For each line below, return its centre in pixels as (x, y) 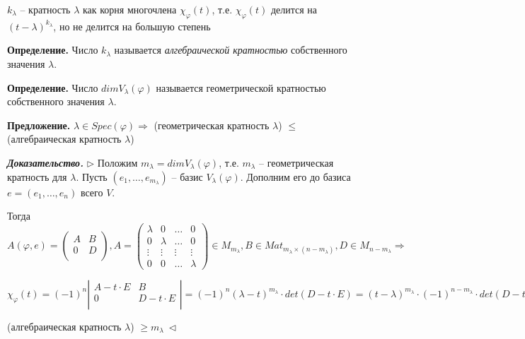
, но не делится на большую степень (132, 26)
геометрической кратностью (266, 89)
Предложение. (39, 125)
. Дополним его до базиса (295, 176)
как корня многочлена (129, 9)
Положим (117, 162)
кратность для (37, 176)
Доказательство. (46, 162)
